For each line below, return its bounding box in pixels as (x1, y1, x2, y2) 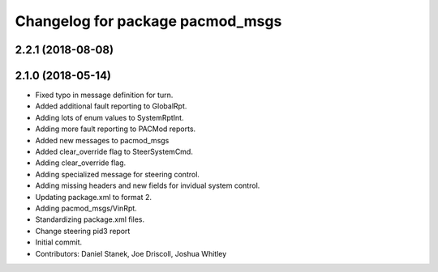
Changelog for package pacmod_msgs (15, 12, 282, 30)
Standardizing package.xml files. (35, 215, 145, 224)
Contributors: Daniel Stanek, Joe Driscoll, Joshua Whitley (35, 249, 227, 258)
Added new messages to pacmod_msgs (35, 135, 170, 145)
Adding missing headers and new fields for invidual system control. (35, 181, 260, 190)
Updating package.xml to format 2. (35, 192, 152, 202)
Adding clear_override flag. (35, 158, 127, 168)
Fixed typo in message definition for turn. (35, 90, 174, 100)
